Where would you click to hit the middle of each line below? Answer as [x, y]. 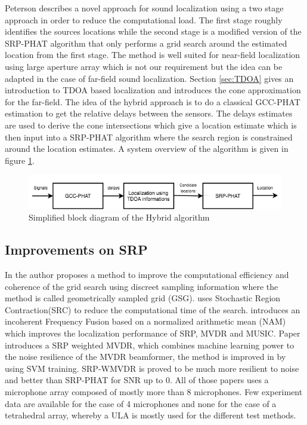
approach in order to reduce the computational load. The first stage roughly [144, 19]
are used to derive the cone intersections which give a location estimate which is [151, 125]
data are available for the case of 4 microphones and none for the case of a [141, 403]
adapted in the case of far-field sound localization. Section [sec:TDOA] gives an [149, 78]
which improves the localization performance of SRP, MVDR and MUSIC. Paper [153, 333]
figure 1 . [20, 160]
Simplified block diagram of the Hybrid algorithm [119, 217]
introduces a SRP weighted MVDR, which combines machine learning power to [150, 345]
